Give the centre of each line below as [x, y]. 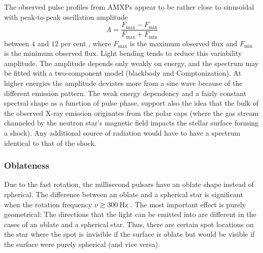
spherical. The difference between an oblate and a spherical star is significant [124, 194]
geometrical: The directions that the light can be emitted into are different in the [130, 214]
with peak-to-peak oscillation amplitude [66, 17]
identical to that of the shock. [50, 143]
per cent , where [86, 43]
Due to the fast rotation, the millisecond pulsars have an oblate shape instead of [129, 184]
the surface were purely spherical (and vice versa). [82, 244]
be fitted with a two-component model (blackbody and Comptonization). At [123, 73]
